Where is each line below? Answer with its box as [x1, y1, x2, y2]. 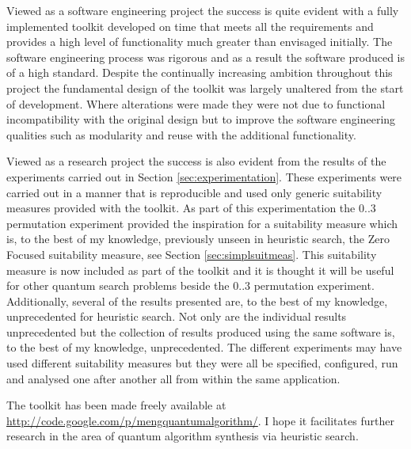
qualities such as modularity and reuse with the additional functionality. [6, 126, 356, 143]
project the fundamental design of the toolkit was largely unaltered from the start [6, 79, 404, 96]
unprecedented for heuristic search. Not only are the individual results [6, 308, 347, 325]
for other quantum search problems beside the [6, 277, 230, 294]
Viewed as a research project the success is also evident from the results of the [6, 153, 386, 169]
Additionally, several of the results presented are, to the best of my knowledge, [6, 292, 388, 309]
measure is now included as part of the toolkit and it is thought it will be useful [6, 261, 394, 278]
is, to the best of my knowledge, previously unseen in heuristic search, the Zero [6, 230, 390, 247]
